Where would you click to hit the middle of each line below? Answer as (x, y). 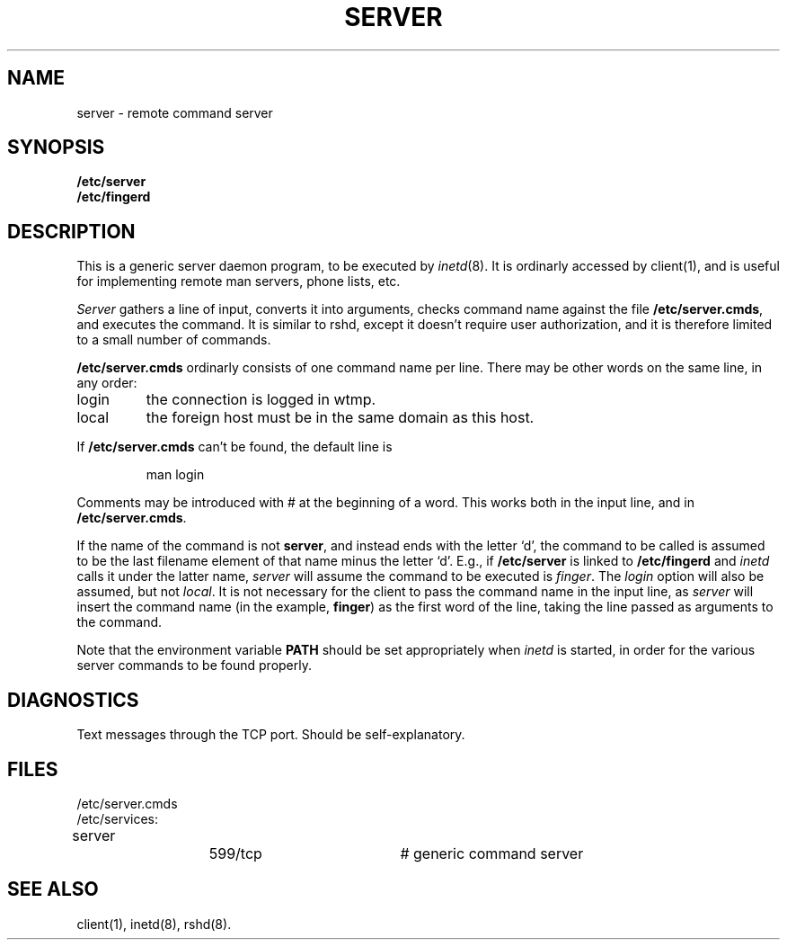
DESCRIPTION (71, 231)
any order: (107, 383)
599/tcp (235, 853)
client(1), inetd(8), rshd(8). (154, 924)
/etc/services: (117, 818)
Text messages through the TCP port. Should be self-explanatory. (271, 735)
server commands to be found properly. (194, 666)
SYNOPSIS (56, 147)
